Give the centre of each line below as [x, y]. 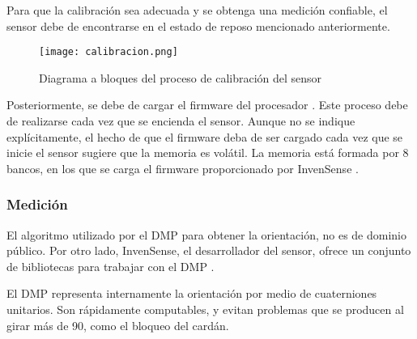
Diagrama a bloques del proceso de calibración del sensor [181, 77]
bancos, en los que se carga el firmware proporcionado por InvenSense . [183, 168]
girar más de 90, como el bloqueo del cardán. [118, 325]
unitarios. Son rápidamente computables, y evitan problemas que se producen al [205, 309]
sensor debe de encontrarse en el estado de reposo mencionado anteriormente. [198, 25]
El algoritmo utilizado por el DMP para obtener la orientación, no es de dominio [207, 234]
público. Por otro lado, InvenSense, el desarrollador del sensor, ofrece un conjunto [209, 250]
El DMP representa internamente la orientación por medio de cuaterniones [192, 293]
